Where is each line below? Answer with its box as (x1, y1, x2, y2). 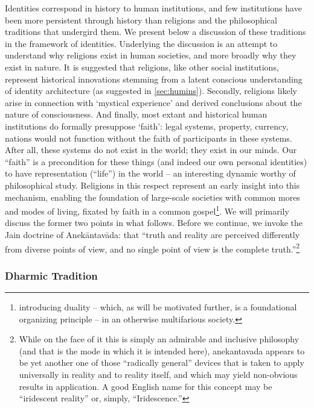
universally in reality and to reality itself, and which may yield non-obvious (19, 368, 298, 380)
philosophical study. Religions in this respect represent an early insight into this (5, 178, 300, 191)
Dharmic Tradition (5, 268, 98, 283)
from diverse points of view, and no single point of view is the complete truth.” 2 (5, 240, 300, 255)
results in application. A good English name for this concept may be (19, 380, 272, 392)
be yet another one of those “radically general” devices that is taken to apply (19, 356, 304, 369)
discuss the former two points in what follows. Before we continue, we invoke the (5, 216, 303, 229)
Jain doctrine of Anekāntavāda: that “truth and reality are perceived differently (5, 228, 300, 240)
